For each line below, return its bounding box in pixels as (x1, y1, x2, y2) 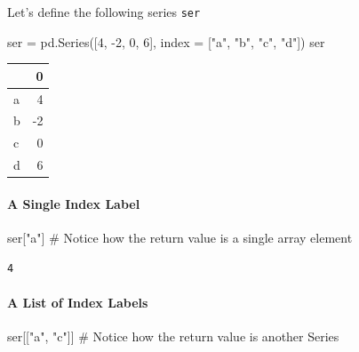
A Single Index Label (7, 194, 140, 212)
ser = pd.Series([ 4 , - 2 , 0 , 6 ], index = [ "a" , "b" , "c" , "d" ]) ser (7, 32, 325, 51)
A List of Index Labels (7, 292, 148, 311)
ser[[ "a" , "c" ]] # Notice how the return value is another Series (7, 327, 339, 345)
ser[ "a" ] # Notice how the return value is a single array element (7, 228, 353, 247)
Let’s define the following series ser (7, 3, 201, 20)
